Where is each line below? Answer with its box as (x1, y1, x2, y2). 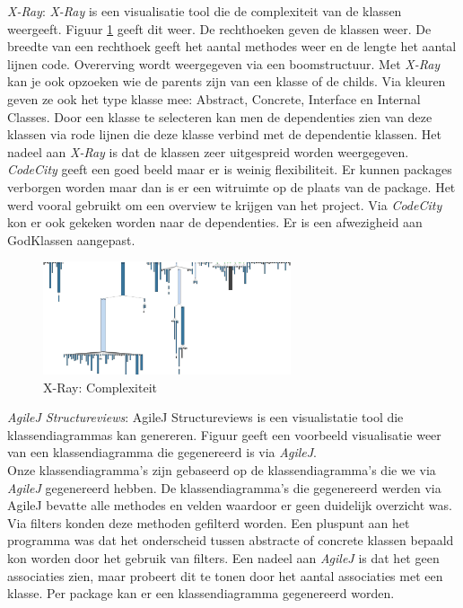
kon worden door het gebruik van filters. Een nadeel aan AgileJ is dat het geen (7, 548, 440, 567)
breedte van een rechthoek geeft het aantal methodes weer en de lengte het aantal (7, 37, 457, 56)
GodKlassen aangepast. (7, 230, 135, 249)
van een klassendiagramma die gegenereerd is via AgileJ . (7, 443, 317, 462)
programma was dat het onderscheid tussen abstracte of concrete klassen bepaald (7, 531, 454, 550)
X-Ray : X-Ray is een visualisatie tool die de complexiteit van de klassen (7, 2, 402, 20)
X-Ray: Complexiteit (43, 377, 157, 396)
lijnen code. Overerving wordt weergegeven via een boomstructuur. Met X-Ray (7, 54, 441, 73)
